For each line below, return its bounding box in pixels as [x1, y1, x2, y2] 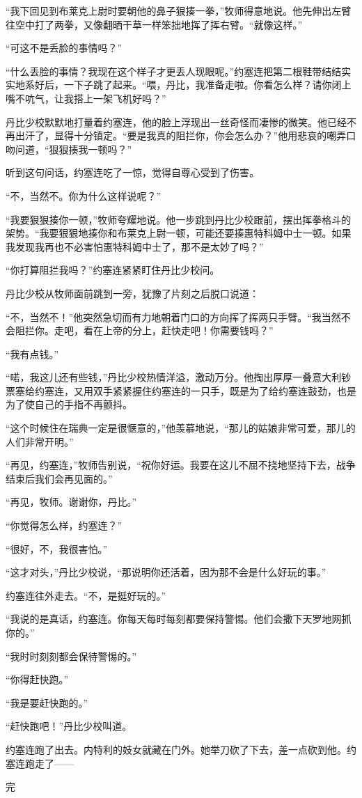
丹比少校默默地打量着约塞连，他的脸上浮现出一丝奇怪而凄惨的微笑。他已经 [6, 114, 347, 129]
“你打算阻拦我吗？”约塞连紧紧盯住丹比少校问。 [6, 263, 220, 277]
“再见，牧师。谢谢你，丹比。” [6, 494, 137, 509]
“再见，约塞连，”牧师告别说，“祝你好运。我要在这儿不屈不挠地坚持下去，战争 [6, 457, 356, 472]
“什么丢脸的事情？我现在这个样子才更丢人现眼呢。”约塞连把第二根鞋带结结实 [6, 63, 352, 78]
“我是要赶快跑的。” [6, 695, 88, 710]
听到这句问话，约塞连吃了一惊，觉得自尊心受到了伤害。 [6, 165, 259, 180]
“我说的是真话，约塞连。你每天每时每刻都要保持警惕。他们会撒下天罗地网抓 [6, 611, 352, 626]
